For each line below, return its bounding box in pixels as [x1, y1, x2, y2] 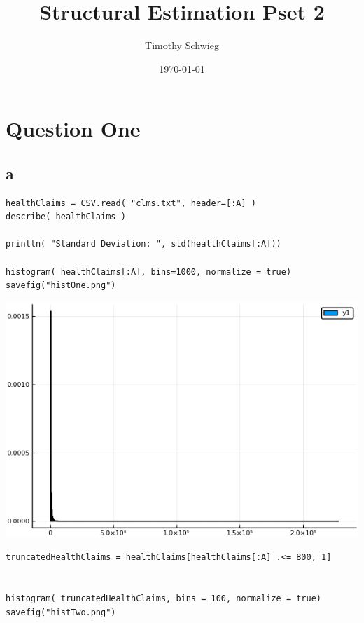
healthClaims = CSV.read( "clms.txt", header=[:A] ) [6, 198, 256, 208]
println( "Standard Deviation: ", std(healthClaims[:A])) [6, 239, 281, 249]
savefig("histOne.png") [6, 280, 116, 291]
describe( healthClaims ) [6, 212, 126, 222]
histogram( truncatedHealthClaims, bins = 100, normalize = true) [6, 594, 322, 604]
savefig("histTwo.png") [6, 607, 116, 617]
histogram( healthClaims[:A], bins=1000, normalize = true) [6, 266, 292, 277]
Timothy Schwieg [145, 38, 219, 53]
